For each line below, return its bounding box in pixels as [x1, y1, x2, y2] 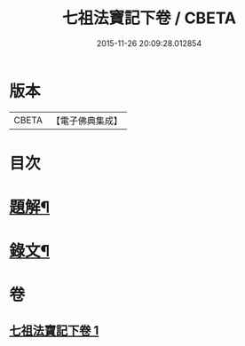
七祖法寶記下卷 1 [9, 323, 99, 338]
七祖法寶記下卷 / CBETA [61, 8, 237, 28]
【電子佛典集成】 [51, 114, 122, 127]
